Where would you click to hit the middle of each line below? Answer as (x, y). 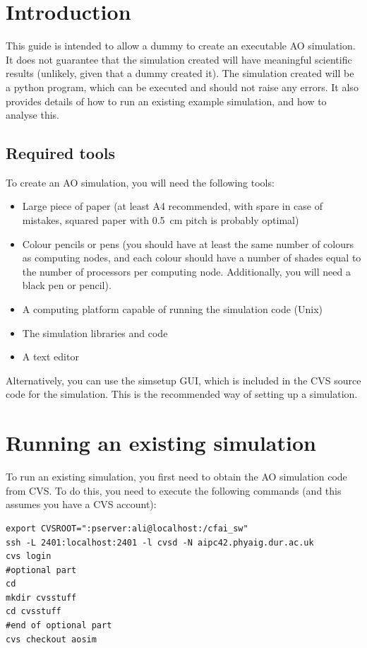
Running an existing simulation (161, 443)
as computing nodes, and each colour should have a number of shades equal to (192, 258)
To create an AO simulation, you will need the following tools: (140, 182)
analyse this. (32, 115)
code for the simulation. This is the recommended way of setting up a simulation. (182, 394)
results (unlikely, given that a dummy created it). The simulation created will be (180, 73)
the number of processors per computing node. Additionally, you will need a (186, 271)
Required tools (60, 153)
